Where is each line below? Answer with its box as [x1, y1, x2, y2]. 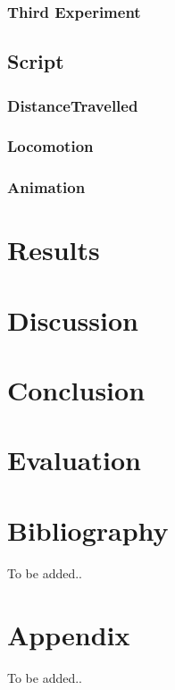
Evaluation [7, 442, 141, 478]
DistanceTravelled [7, 94, 138, 116]
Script [7, 47, 64, 75]
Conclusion [7, 372, 146, 408]
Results [7, 231, 100, 268]
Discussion [7, 301, 138, 338]
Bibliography [7, 511, 169, 548]
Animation [7, 176, 86, 198]
